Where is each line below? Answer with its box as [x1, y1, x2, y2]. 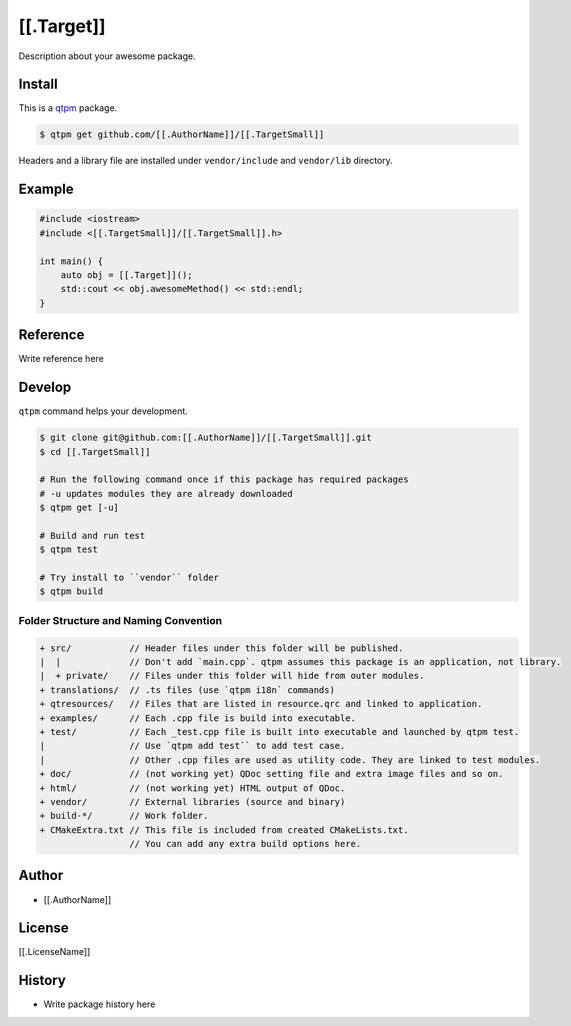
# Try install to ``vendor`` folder [39, 572, 220, 584]
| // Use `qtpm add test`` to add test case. [39, 740, 346, 752]
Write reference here [18, 353, 105, 365]
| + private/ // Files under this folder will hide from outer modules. [39, 670, 425, 682]
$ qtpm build [39, 586, 104, 597]
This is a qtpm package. [18, 102, 118, 114]
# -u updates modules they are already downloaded [39, 488, 294, 499]
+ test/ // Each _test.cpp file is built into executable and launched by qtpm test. [39, 726, 520, 737]
